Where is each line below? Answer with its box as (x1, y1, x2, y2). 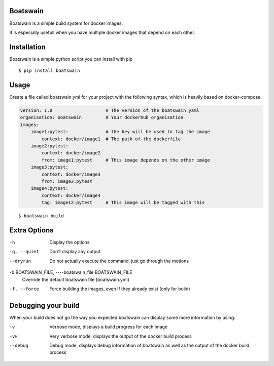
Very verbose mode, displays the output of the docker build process (49, 333, 192, 339)
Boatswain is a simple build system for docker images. (9, 20, 123, 26)
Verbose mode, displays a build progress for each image (49, 324, 168, 330)
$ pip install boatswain (18, 68, 80, 73)
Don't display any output (49, 249, 101, 255)
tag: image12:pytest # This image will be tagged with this (41, 200, 205, 206)
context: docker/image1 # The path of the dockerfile (41, 136, 181, 142)
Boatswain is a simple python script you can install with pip (9, 56, 133, 62)
